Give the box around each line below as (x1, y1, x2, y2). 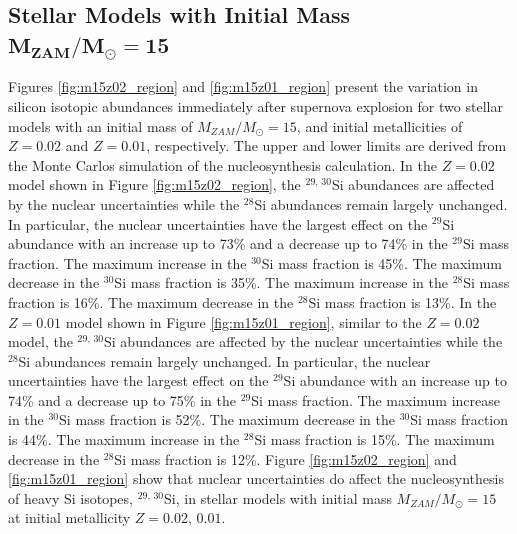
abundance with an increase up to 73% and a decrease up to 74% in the (8, 233, 448, 254)
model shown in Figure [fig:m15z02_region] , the (8, 174, 301, 195)
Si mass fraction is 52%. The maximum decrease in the (59, 409, 395, 430)
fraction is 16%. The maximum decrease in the (8, 291, 294, 312)
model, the (8, 331, 73, 352)
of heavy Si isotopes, (8, 487, 133, 508)
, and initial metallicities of (296, 115, 463, 136)
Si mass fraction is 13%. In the (308, 291, 497, 312)
